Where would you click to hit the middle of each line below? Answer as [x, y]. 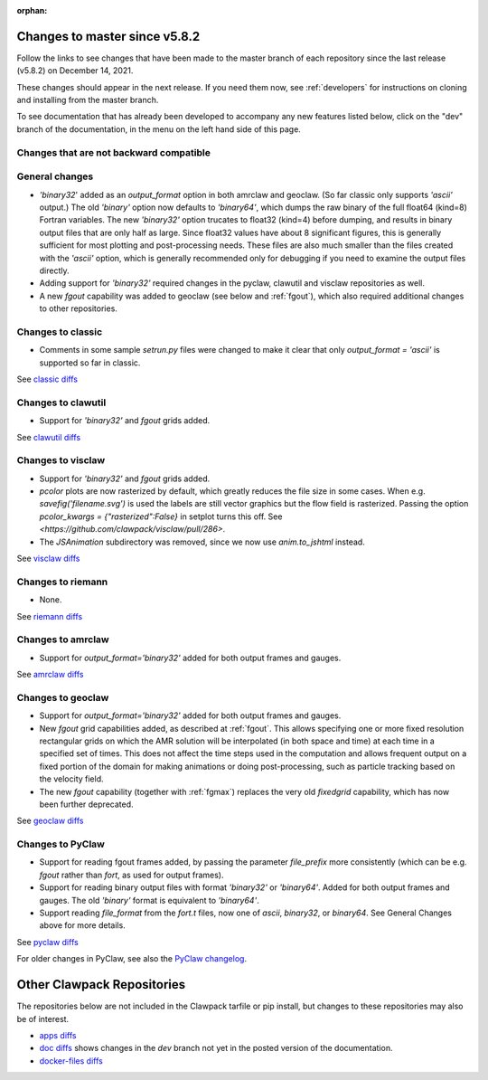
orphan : [32, 10]
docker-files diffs [71, 1061]
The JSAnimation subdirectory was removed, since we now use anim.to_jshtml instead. [202, 542]
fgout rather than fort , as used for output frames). [131, 875]
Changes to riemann [62, 582]
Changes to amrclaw [63, 639]
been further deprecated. [86, 804]
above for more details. [82, 925]
